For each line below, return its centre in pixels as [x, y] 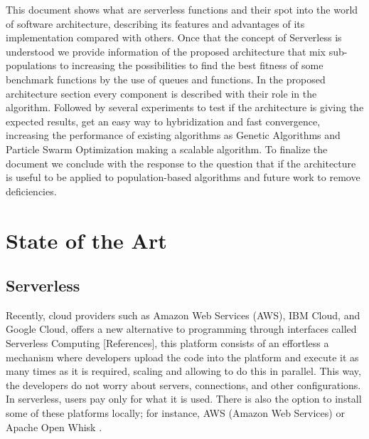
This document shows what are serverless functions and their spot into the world [182, 9]
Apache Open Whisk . [54, 427]
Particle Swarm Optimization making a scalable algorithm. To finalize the [167, 149]
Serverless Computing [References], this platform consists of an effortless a [167, 343]
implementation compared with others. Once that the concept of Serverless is [174, 37]
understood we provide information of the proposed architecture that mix [166, 51]
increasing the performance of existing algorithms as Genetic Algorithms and [173, 135]
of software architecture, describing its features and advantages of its [155, 23]
